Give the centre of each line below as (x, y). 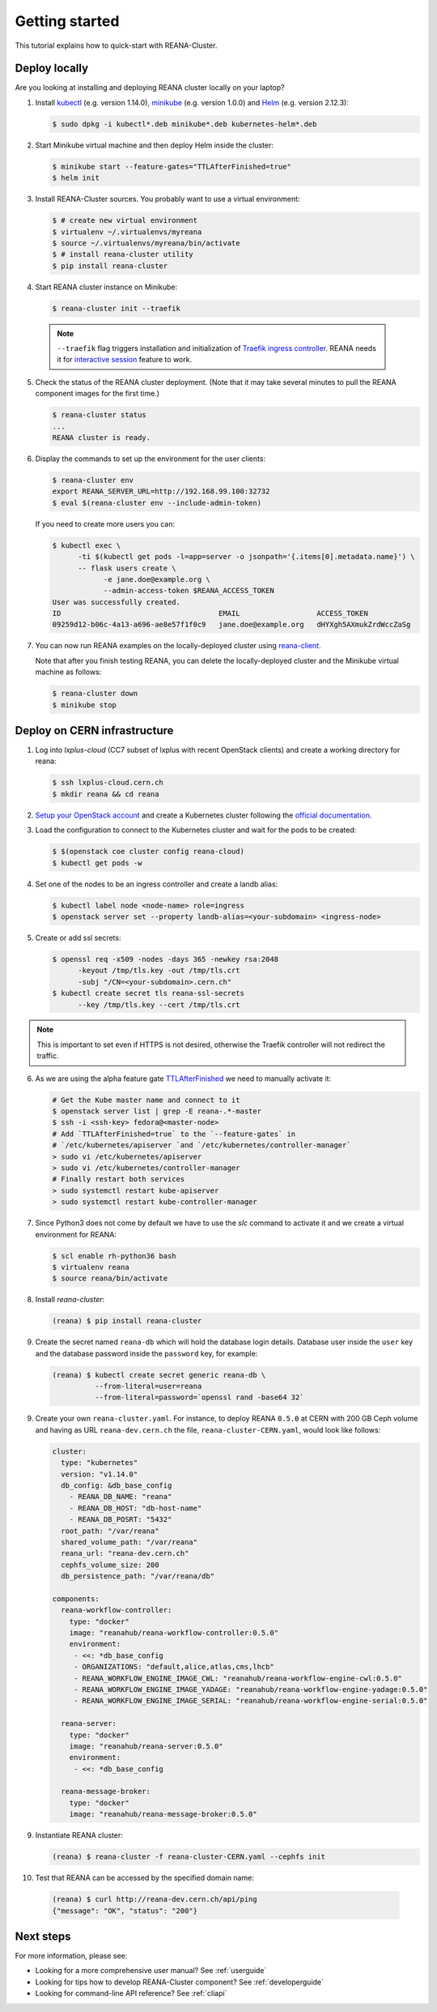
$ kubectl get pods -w (97, 863)
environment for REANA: (76, 1234)
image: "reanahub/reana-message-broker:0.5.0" (163, 1814)
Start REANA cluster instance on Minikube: (106, 287)
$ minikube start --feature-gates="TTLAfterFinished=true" (172, 167)
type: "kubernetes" (100, 1463)
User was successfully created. (117, 602)
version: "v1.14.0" (100, 1474)
